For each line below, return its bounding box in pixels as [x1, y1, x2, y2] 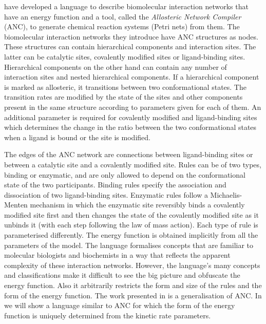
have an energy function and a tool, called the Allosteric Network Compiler [4, 11, 241, 22]
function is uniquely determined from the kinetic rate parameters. [4, 310, 211, 320]
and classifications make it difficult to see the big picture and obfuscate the [4, 270, 240, 280]
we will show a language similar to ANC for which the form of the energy [4, 300, 235, 311]
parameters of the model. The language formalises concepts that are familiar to [4, 239, 254, 250]
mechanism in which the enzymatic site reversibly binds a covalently [30, 199, 245, 210]
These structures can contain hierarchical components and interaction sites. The [4, 41, 256, 52]
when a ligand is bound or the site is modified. [4, 131, 150, 142]
